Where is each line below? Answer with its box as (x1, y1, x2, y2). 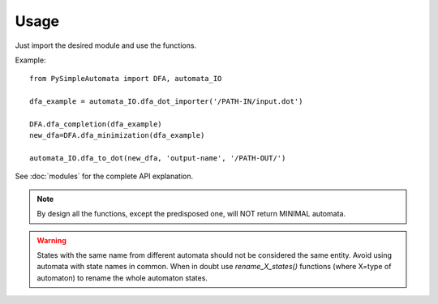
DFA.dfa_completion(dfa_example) (29, 119, 162, 129)
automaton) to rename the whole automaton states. (36, 272, 208, 283)
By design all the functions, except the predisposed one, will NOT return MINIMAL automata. (36, 209, 346, 219)
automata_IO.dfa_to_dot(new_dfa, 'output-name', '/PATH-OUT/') (29, 154, 286, 163)
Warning (36, 235, 67, 245)
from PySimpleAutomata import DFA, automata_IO (29, 74, 222, 83)
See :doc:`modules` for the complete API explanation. (15, 171, 194, 182)
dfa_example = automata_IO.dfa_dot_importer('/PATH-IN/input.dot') (29, 97, 303, 106)
